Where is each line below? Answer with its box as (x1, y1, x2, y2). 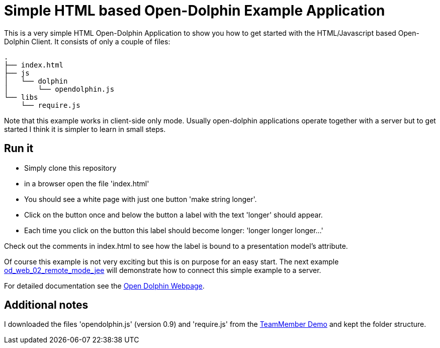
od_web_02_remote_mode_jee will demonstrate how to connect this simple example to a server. (4, 265, 321, 274)
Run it (4, 142, 34, 155)
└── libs (4, 93, 38, 101)
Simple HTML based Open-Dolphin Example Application (4, 2, 385, 19)
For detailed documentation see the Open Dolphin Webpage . (4, 281, 205, 290)
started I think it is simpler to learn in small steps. (4, 124, 166, 133)
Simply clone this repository (24, 163, 117, 172)
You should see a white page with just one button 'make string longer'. (24, 194, 257, 203)
